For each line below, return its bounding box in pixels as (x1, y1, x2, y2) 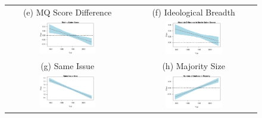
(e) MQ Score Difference (23, 5, 112, 18)
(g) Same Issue (40, 59, 95, 72)
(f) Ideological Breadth (152, 5, 235, 18)
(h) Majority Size (162, 59, 225, 72)
